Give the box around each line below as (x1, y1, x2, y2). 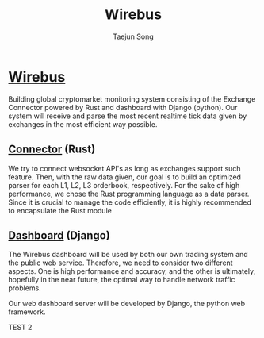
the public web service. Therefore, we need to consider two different (8, 258, 233, 267)
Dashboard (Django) (8, 229, 111, 242)
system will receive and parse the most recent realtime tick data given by (8, 111, 247, 121)
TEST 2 (8, 323, 33, 332)
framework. (8, 307, 46, 317)
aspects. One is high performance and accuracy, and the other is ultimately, (8, 267, 256, 276)
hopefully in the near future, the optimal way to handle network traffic (8, 275, 235, 285)
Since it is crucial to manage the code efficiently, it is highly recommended (8, 197, 251, 207)
